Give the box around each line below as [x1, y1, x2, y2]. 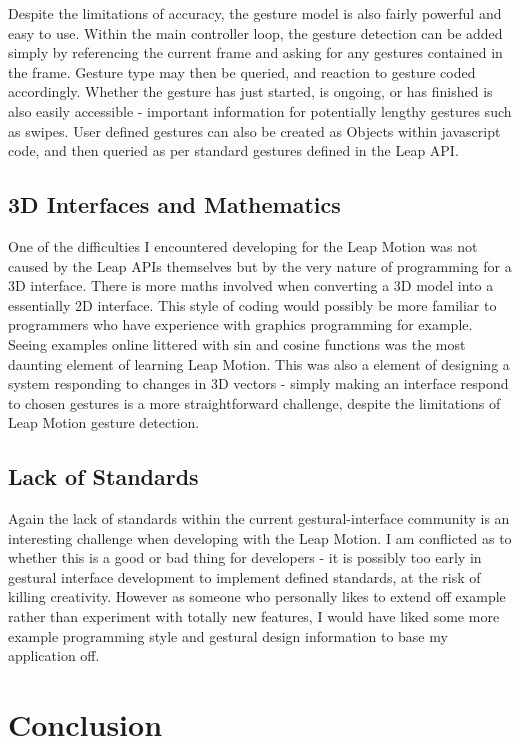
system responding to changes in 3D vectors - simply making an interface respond [8, 373, 509, 394]
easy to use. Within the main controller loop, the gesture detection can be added [8, 22, 503, 43]
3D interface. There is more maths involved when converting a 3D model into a [8, 275, 494, 296]
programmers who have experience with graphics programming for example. [8, 314, 473, 335]
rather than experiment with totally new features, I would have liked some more [8, 606, 500, 627]
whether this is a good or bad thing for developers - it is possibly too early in [8, 547, 482, 568]
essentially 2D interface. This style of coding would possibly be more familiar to [8, 294, 497, 315]
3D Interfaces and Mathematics [8, 189, 341, 220]
